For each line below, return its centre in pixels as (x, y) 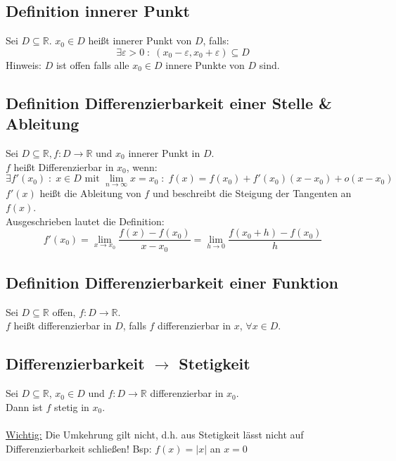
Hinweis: (24, 64)
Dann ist (24, 406)
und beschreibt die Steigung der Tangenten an (252, 193)
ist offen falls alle (92, 64)
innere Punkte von (205, 64)
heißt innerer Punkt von (140, 40)
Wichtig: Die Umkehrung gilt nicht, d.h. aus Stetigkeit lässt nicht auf (155, 435)
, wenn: (142, 166)
